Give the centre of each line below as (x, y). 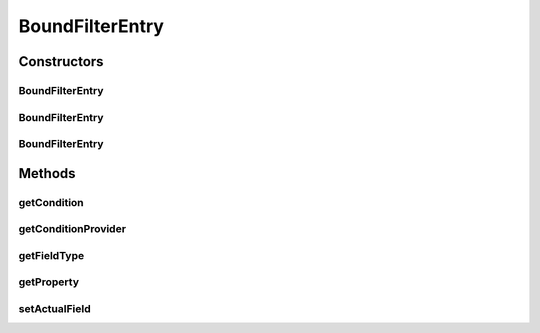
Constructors (61, 61)
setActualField (54, 308)
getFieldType (51, 255)
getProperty (49, 282)
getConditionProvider (72, 229)
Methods (47, 173)
